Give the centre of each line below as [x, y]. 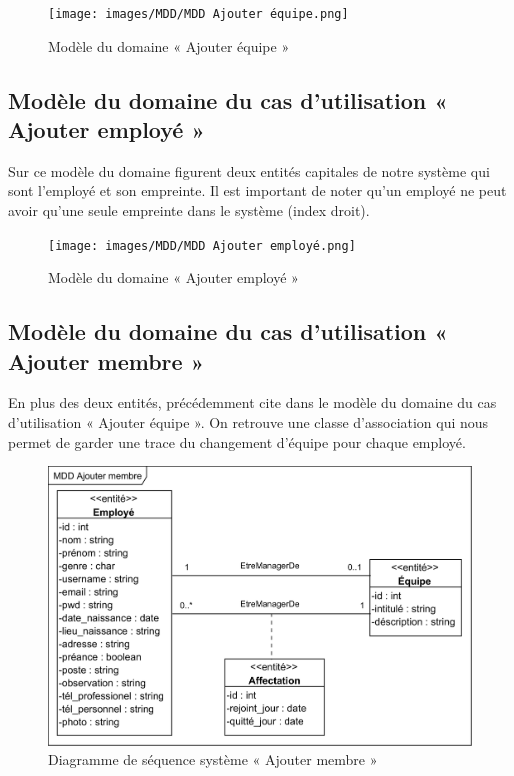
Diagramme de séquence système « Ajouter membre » [213, 759]
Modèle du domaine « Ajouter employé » [173, 277]
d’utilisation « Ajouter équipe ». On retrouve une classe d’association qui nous [248, 422]
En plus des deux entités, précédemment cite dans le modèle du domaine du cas [252, 402]
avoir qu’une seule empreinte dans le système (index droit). [189, 210]
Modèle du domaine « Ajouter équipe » [169, 45]
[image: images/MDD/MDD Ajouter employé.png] [202, 245]
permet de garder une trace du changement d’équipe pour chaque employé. [237, 441]
